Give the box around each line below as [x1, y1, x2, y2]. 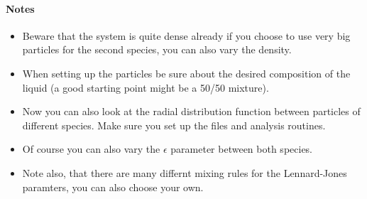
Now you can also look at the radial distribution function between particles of [22, 104, 361, 119]
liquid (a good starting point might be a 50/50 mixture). [22, 80, 269, 95]
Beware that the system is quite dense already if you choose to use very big [22, 28, 351, 43]
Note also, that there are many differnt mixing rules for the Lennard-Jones [22, 165, 347, 180]
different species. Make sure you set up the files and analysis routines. [22, 117, 326, 132]
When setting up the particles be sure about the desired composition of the [22, 65, 351, 80]
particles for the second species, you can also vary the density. [22, 42, 292, 57]
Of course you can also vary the [22, 141, 160, 156]
